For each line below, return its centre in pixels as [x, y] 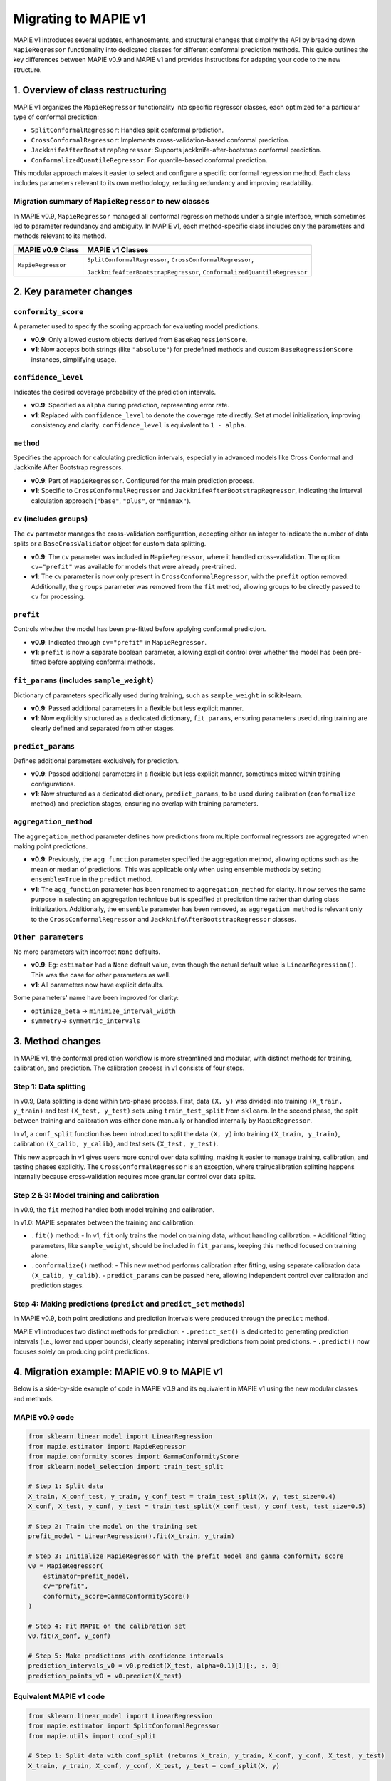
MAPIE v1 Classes [118, 249]
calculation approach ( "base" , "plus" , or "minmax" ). [111, 500]
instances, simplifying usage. [74, 359]
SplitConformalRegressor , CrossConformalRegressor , [171, 259]
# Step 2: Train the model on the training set [113, 1526]
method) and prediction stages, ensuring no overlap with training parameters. [145, 804]
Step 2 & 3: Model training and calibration [86, 1195]
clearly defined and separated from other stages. [103, 728]
